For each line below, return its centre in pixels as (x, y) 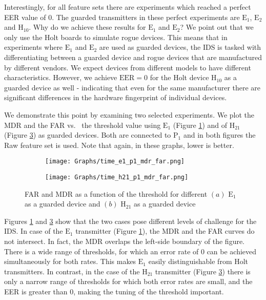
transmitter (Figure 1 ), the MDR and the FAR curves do (165, 231)
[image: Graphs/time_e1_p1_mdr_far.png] (115, 162)
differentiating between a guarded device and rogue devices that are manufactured (133, 57)
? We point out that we (217, 27)
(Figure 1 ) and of (200, 125)
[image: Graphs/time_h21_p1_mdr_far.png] (117, 177)
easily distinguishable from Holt (198, 261)
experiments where (34, 47)
